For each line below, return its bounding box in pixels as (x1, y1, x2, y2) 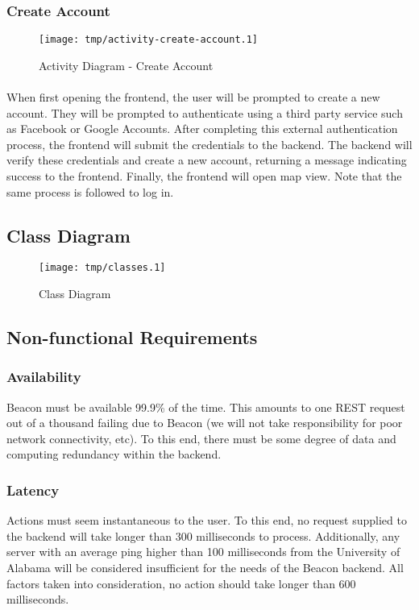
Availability (6, 367, 81, 387)
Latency (6, 479, 60, 500)
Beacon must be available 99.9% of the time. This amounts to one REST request (6, 398, 405, 415)
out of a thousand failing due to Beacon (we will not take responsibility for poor (6, 414, 403, 431)
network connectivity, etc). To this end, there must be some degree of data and (6, 429, 396, 446)
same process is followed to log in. (6, 183, 174, 200)
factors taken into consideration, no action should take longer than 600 (6, 575, 356, 591)
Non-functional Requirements (6, 325, 258, 350)
